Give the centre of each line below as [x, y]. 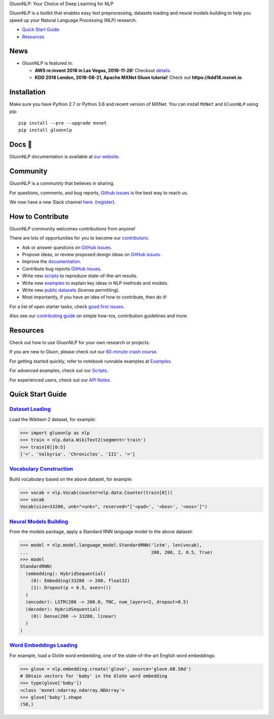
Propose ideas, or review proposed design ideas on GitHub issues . [92, 254]
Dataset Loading [30, 409]
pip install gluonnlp [45, 130]
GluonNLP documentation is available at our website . [65, 157]
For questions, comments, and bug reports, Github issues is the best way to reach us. [99, 193]
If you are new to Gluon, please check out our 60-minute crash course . [83, 352]
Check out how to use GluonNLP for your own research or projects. [80, 343]
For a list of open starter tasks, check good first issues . [67, 306]
